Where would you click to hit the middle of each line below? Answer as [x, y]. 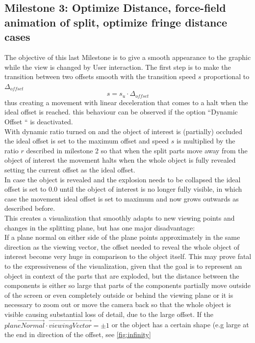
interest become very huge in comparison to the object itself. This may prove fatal [128, 256]
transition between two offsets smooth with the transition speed [100, 76]
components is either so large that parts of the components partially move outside [127, 285]
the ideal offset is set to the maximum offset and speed [87, 141]
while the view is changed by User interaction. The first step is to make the [118, 67]
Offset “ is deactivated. [39, 121]
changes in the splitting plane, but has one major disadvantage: [100, 227]
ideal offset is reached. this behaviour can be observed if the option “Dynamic [121, 112]
